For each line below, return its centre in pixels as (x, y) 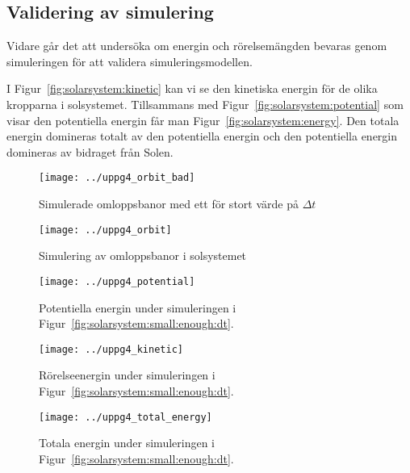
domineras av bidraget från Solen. (90, 151)
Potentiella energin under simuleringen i (138, 307)
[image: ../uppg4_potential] (117, 281)
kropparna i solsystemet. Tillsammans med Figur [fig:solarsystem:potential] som (205, 104)
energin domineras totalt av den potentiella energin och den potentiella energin (202, 136)
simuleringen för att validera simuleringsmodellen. (130, 61)
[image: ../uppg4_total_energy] (126, 417)
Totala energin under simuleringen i (127, 443)
